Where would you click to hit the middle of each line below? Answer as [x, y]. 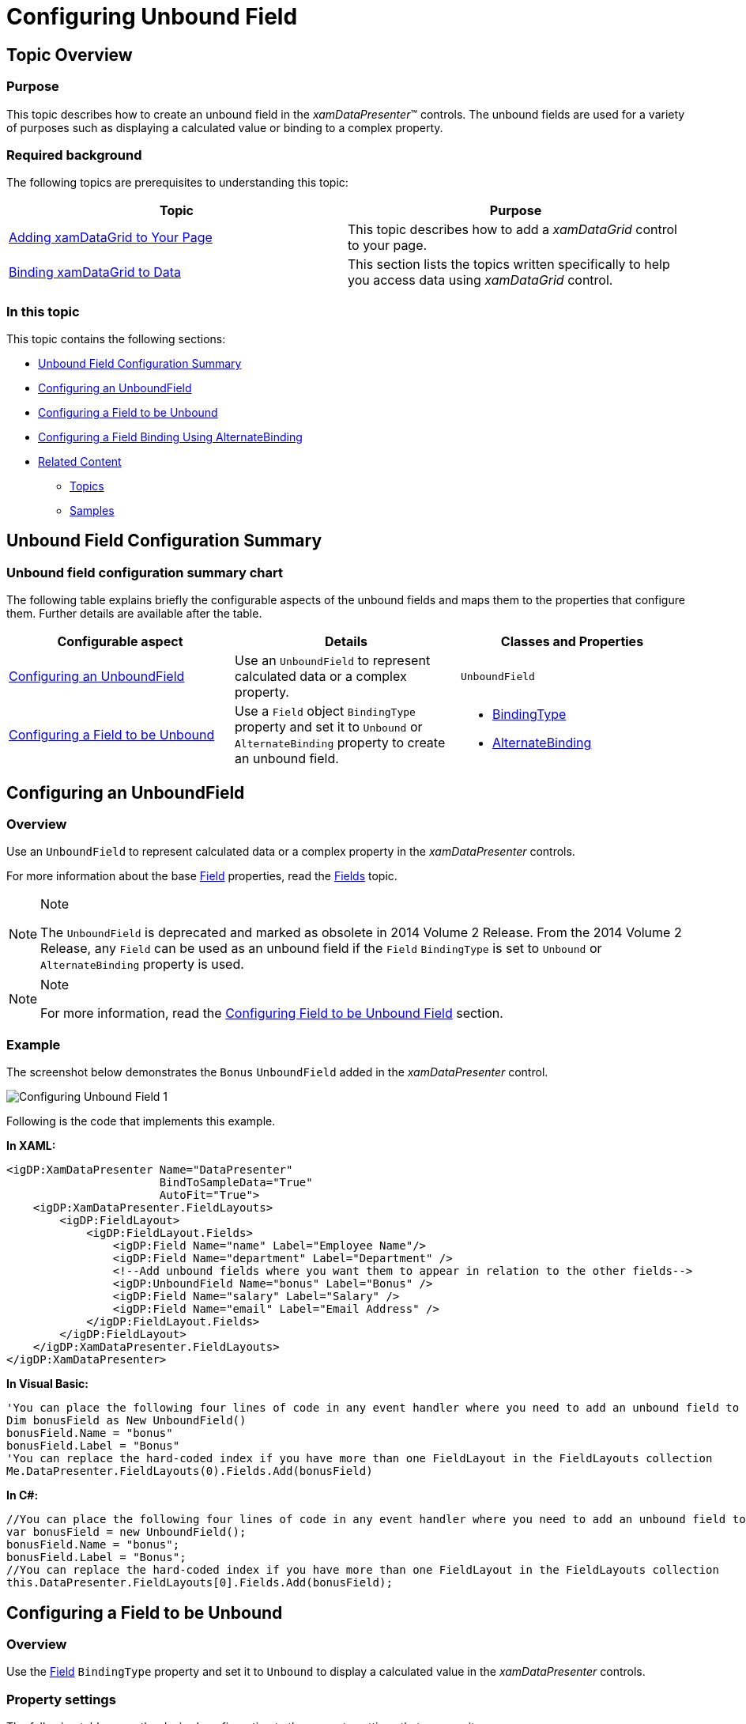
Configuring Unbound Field [152, 17]
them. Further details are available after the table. [134, 614]
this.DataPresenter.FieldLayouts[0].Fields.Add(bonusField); [200, 1583]
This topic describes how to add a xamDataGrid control [512, 230]
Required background [74, 155]
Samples [92, 511]
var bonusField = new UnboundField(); [126, 1532]
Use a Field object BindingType [325, 711]
